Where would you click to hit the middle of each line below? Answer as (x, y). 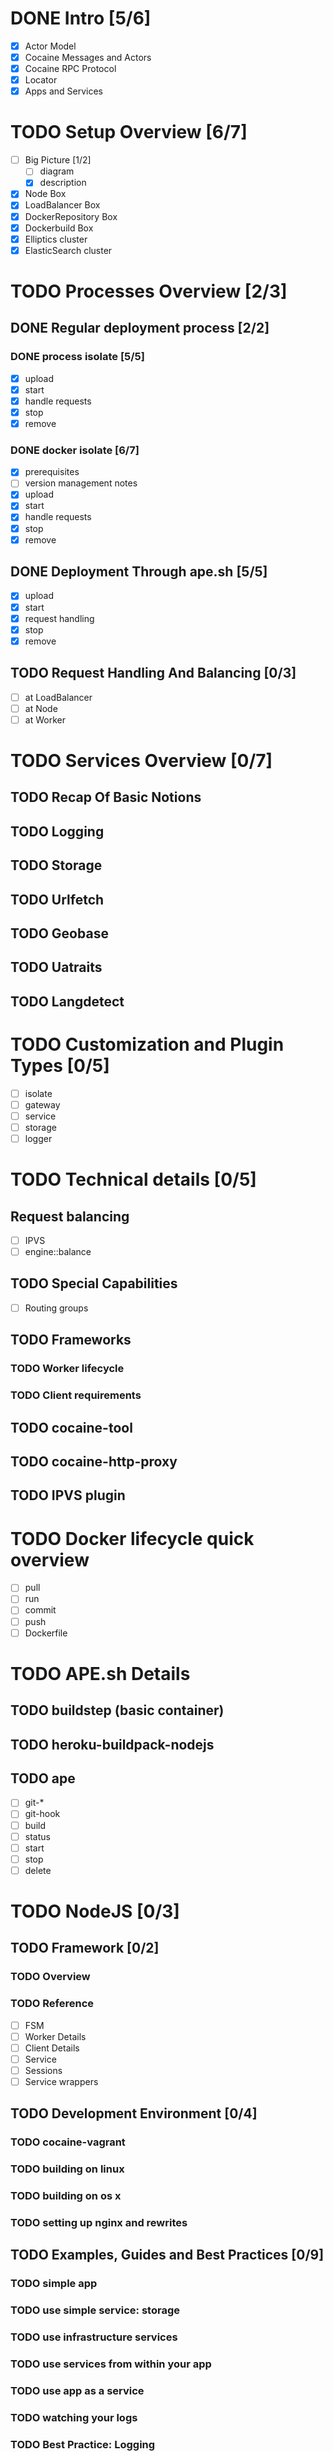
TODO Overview (50, 1977)
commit (40, 1610)
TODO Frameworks (71, 1340)
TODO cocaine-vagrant (68, 2142)
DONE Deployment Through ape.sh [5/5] (139, 572)
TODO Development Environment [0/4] (134, 2113)
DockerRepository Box (71, 216)
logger (38, 1138)
